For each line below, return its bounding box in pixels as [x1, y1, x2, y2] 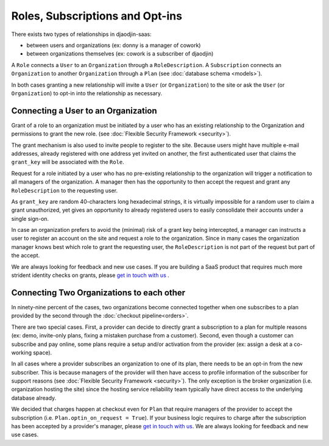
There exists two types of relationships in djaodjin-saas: [11, 31, 152, 38]
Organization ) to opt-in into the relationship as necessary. [11, 89, 163, 97]
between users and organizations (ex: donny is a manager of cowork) [26, 41, 201, 49]
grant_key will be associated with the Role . [11, 159, 124, 166]
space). [32, 348, 52, 356]
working [11, 348, 32, 356]
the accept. [11, 252, 40, 259]
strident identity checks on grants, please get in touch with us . [11, 272, 170, 279]
